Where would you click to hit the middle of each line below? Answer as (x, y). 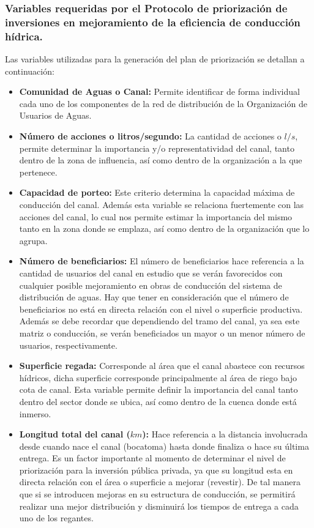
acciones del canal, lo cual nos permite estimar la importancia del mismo (156, 216)
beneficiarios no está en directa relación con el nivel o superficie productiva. (161, 309)
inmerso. (35, 413)
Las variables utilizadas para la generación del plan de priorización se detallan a (155, 59)
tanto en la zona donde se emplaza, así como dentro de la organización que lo (164, 229)
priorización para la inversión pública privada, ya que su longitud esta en (156, 470)
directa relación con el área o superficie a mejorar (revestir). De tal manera (160, 482)
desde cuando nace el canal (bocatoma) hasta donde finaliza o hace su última (164, 446)
